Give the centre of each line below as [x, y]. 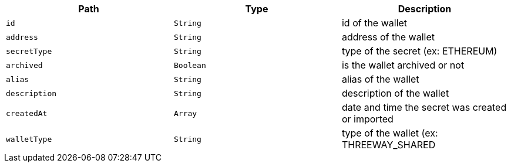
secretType [29, 51]
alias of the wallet [380, 79]
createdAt [27, 113]
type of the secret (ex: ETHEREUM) [419, 51]
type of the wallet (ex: [390, 133]
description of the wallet [395, 93]
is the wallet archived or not [403, 65]
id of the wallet [374, 23]
